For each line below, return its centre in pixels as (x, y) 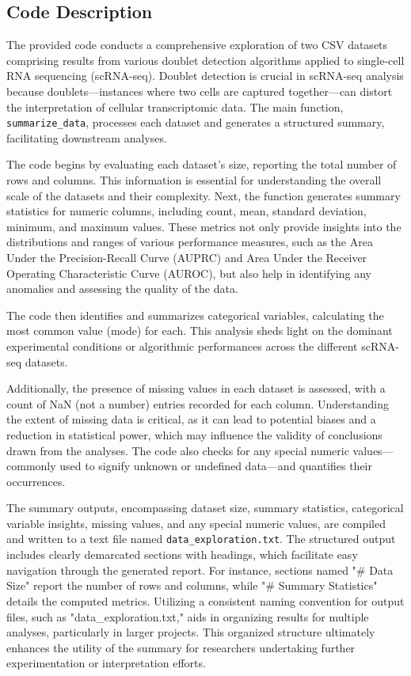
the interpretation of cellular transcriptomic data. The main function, (175, 106)
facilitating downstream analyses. (87, 137)
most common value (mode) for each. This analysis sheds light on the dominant (200, 330)
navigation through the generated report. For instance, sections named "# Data (200, 570)
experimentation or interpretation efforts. (106, 663)
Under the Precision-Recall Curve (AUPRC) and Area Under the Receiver (187, 257)
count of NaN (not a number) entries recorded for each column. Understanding (198, 403)
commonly (31, 466)
